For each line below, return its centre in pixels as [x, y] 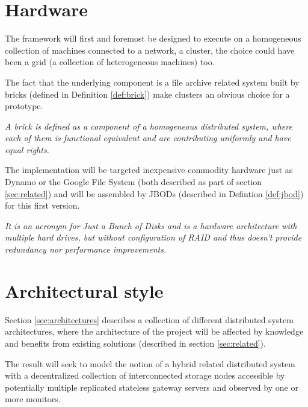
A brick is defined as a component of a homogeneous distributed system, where [149, 126]
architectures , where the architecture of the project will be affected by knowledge [154, 331]
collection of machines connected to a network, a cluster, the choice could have [150, 50]
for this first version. [42, 205]
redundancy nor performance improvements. [86, 249]
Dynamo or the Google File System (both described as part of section [134, 182]
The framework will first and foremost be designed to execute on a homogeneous [153, 38]
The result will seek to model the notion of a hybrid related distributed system [150, 363]
